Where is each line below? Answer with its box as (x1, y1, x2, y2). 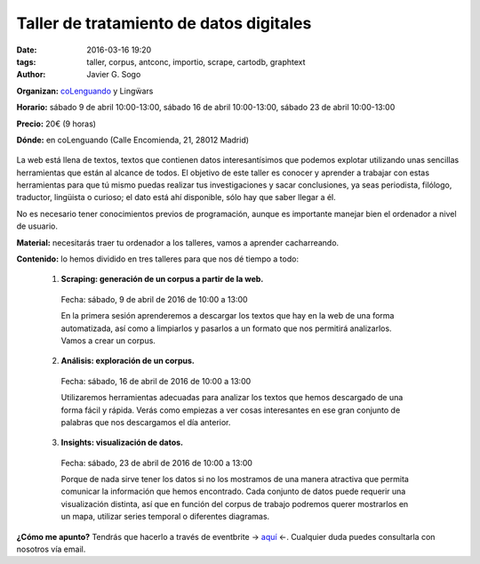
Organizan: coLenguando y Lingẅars (16, 85, 154, 96)
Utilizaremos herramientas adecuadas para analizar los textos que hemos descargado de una (60, 392, 404, 403)
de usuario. (16, 221, 58, 231)
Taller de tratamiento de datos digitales (16, 13, 312, 33)
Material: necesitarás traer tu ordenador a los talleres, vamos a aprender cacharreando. (16, 237, 340, 248)
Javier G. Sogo (86, 69, 141, 80)
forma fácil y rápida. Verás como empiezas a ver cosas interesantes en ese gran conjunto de (60, 405, 401, 415)
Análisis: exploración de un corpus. (60, 356, 195, 367)
